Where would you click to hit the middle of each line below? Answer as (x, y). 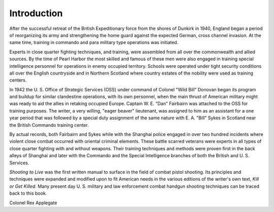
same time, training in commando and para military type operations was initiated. (94, 43)
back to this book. (28, 193)
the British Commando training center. (49, 125)
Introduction (36, 13)
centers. (18, 80)
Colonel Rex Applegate (33, 202)
